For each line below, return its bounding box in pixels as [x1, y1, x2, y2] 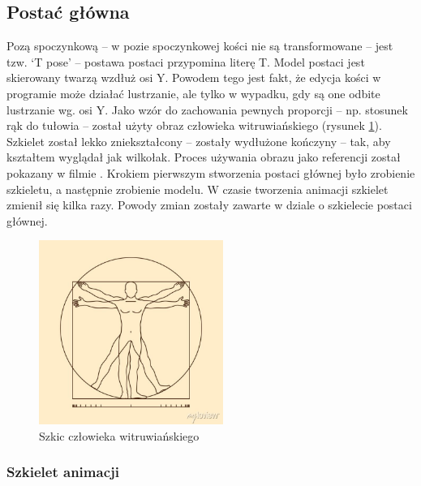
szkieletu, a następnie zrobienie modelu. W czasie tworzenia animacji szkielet [6, 180, 389, 197]
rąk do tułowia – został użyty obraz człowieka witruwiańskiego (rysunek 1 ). [6, 117, 382, 134]
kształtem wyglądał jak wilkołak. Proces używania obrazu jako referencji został [6, 148, 401, 166]
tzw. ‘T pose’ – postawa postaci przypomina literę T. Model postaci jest [6, 53, 365, 70]
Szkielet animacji [6, 462, 119, 482]
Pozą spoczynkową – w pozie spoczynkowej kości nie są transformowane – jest [6, 37, 393, 54]
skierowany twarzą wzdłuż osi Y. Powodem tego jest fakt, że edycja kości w [6, 69, 381, 86]
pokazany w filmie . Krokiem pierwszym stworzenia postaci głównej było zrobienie [6, 164, 415, 181]
